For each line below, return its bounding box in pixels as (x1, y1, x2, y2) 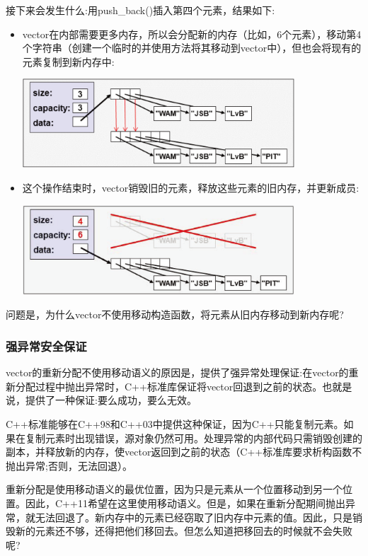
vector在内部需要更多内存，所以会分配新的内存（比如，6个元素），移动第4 (22, 26, 362, 41)
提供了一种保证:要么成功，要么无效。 (25, 393, 197, 407)
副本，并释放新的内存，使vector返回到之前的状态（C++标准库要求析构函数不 (6, 444, 362, 459)
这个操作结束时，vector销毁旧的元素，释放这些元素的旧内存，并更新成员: (22, 180, 360, 195)
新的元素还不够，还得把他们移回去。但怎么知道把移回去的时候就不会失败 (15, 523, 352, 538)
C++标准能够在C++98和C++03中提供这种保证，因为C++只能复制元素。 (6, 416, 344, 431)
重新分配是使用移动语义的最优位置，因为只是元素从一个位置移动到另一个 (6, 482, 343, 497)
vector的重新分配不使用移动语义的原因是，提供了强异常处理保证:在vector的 (6, 365, 349, 380)
